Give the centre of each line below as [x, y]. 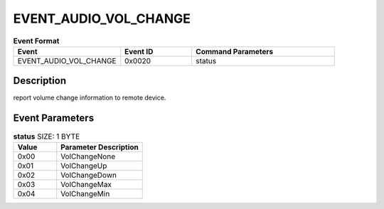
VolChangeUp [84, 166]
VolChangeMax [86, 184]
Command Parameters [235, 51]
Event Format [36, 41]
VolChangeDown [89, 175]
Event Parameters [54, 118]
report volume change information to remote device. [90, 98]
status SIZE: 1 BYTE [47, 136]
